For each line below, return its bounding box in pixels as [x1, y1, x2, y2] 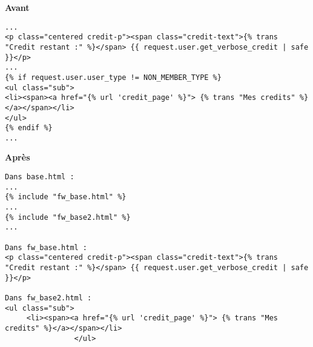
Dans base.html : [5, 173, 74, 182]
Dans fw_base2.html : [5, 293, 92, 302]
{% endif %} [5, 124, 53, 133]
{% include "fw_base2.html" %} [5, 213, 131, 222]
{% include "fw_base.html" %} [5, 193, 127, 202]
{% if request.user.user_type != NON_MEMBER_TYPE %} [5, 73, 222, 82]
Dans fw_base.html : [5, 243, 88, 252]
